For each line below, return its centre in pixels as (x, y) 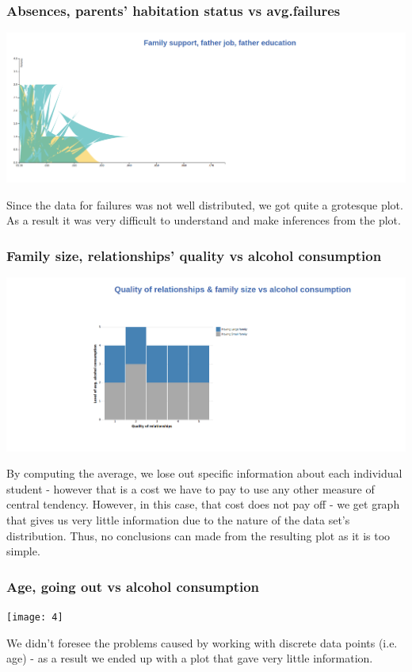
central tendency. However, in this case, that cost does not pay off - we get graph (203, 504)
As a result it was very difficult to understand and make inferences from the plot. (204, 220)
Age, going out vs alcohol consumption (133, 586)
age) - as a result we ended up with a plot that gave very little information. (190, 658)
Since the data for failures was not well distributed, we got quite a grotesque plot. (205, 204)
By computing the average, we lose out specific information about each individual (204, 473)
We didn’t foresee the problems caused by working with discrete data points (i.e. (202, 642)
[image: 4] (35, 618)
